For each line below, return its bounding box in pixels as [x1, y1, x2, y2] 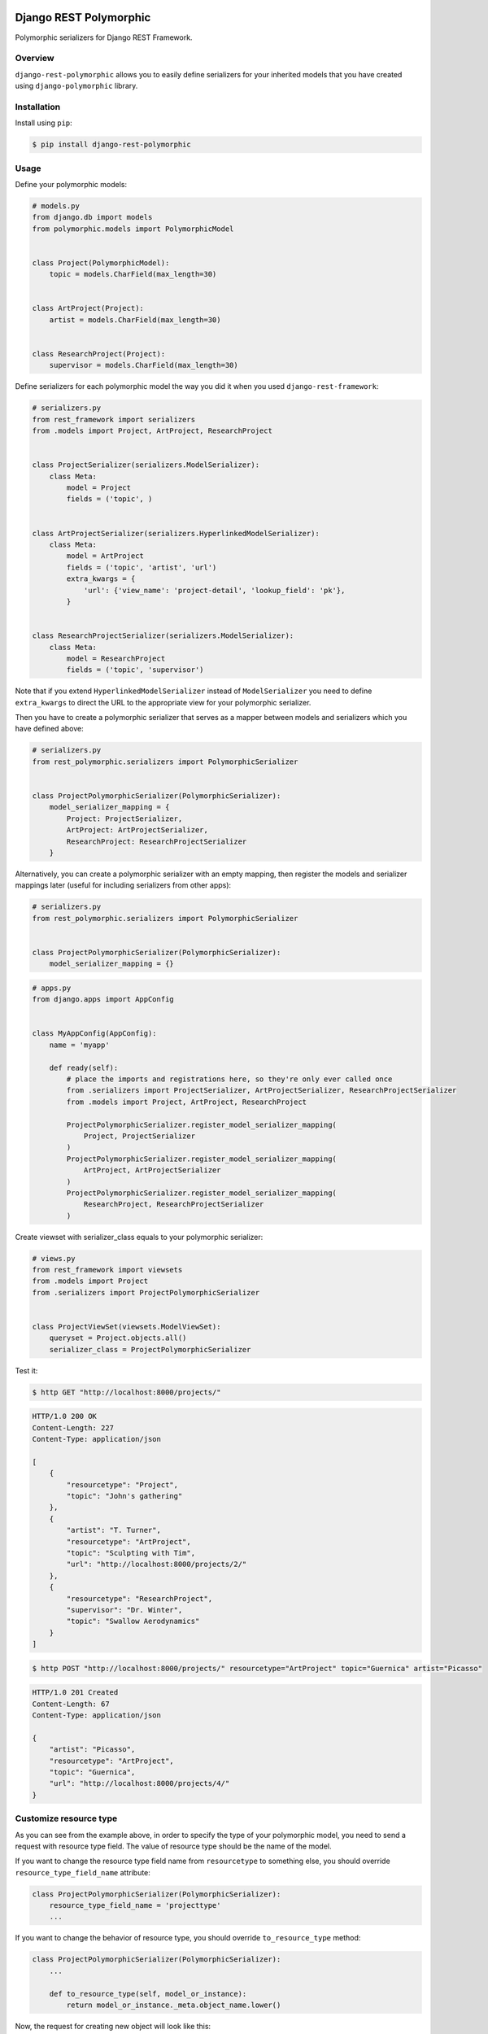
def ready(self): [49, 1063, 119, 1072]
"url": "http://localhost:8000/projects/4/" [49, 1779, 230, 1788]
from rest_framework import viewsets [32, 1265, 183, 1275]
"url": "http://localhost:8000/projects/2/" [66, 1560, 247, 1569]
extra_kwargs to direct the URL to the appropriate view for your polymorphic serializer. [15, 697, 312, 707]
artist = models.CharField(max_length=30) [49, 315, 221, 325]
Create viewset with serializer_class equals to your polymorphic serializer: [15, 1232, 264, 1242]
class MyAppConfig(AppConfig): [32, 1029, 158, 1038]
